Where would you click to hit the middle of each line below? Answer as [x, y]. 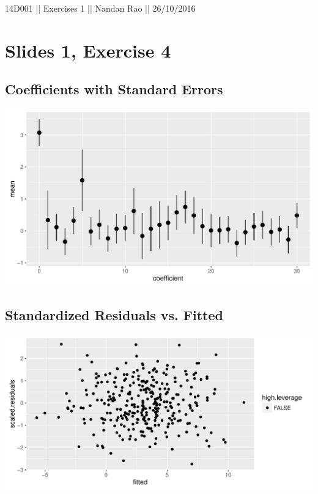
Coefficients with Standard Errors [114, 89]
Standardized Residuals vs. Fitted [114, 315]
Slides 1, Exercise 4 [88, 50]
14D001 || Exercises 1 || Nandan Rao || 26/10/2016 [100, 8]
